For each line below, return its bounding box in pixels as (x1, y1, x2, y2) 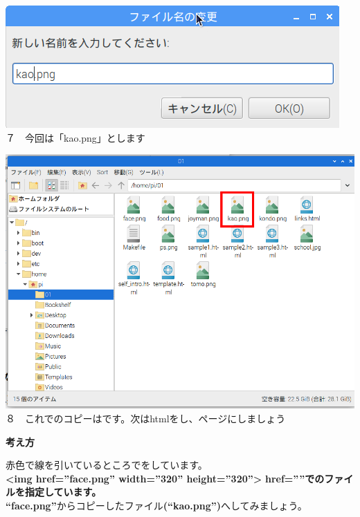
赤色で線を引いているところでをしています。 (6, 458, 208, 472)
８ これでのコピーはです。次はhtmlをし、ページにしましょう (6, 411, 286, 426)
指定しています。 (24, 485, 102, 499)
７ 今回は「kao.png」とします (6, 130, 145, 144)
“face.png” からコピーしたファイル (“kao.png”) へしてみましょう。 (6, 498, 307, 513)
